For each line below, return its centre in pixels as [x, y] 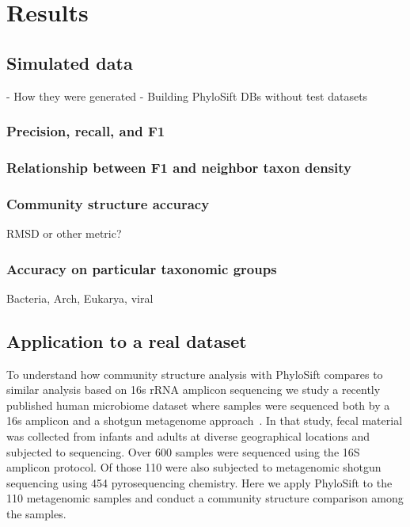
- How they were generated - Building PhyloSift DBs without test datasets [187, 95]
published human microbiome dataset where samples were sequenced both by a [198, 405]
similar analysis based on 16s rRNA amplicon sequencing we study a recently [194, 390]
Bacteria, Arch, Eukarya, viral [80, 298]
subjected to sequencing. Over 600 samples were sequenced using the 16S [183, 451]
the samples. [36, 514]
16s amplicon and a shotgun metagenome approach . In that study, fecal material [205, 420]
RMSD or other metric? [64, 233]
